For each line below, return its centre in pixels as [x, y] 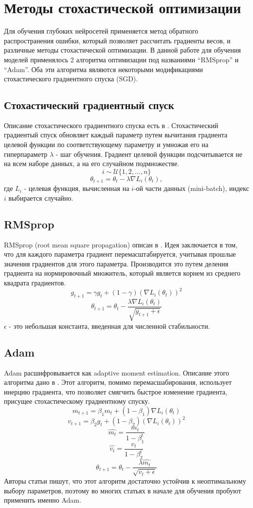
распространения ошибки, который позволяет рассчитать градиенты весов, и [117, 40]
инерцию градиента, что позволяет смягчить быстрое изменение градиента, [116, 391]
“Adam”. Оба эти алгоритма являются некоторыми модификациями [104, 69]
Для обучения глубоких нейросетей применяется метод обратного [101, 31]
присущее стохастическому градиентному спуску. [77, 401]
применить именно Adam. [43, 500]
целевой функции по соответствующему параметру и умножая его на [106, 144]
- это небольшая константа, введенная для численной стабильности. [109, 326]
